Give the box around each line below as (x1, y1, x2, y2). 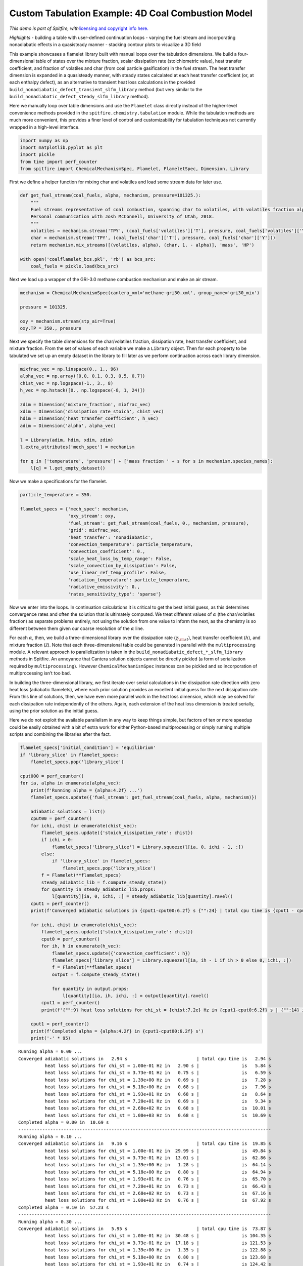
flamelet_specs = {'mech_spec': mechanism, (20, 506, 130, 511)
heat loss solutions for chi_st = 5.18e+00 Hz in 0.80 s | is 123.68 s (44, 1254, 271, 1260)
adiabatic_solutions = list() (30, 808, 106, 814)
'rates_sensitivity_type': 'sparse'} (68, 591, 162, 597)
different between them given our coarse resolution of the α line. (9, 625, 144, 631)
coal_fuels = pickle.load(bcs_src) (30, 263, 119, 269)
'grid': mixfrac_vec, (68, 527, 121, 533)
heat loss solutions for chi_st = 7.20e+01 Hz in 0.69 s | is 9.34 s (44, 1098, 271, 1104)
